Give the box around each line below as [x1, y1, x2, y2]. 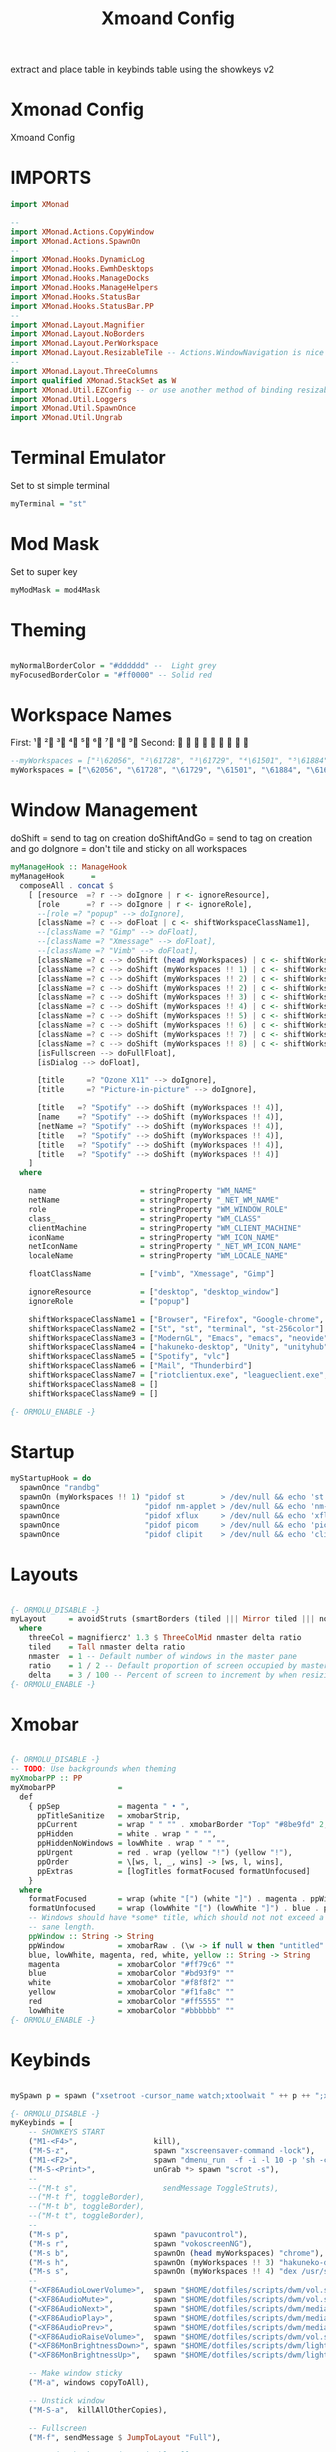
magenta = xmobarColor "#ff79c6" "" [28, 1959, 235, 1969]
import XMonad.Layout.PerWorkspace [10, 338, 159, 349]
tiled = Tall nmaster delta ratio [28, 1642, 186, 1652]
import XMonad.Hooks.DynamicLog [10, 255, 145, 265]
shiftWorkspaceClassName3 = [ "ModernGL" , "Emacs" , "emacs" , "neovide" [28, 1333, 329, 1343]
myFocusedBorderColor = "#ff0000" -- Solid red [10, 670, 213, 680]
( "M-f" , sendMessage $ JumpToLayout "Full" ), [28, 2432, 222, 2442]
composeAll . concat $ [19, 880, 114, 891]
